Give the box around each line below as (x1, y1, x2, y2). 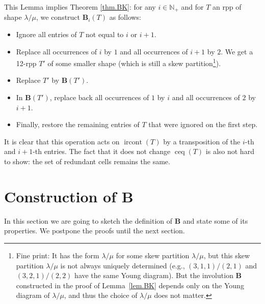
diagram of (16, 290, 50, 300)
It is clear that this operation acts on (4, 136, 120, 146)
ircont (124, 138, 142, 146)
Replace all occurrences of (16, 46, 97, 56)
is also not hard (205, 146, 254, 157)
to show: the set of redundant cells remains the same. (4, 156, 170, 167)
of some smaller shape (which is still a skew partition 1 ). (47, 56, 221, 68)
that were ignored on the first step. (148, 119, 258, 130)
